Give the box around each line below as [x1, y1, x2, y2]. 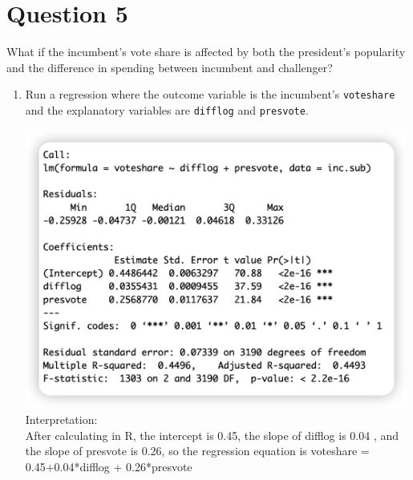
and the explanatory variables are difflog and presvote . [25, 101, 309, 118]
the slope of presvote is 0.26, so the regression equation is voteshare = [25, 442, 370, 459]
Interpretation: [25, 410, 98, 427]
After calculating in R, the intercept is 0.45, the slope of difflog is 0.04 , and [25, 426, 399, 443]
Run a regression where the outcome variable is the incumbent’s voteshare [25, 86, 395, 103]
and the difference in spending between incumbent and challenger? [6, 58, 333, 75]
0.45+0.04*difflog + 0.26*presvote [25, 458, 192, 474]
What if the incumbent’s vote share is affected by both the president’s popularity [6, 43, 406, 60]
